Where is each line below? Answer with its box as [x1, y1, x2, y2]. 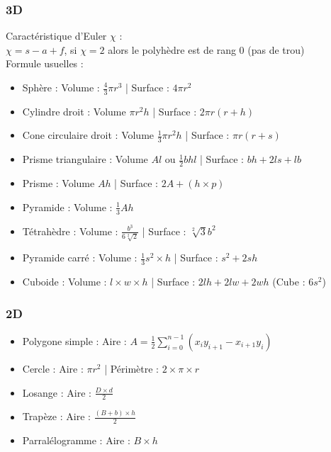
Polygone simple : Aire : [22, 333, 127, 348]
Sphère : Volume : [22, 80, 100, 94]
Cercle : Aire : [22, 361, 84, 375]
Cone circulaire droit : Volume [22, 128, 155, 142]
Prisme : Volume [22, 176, 95, 191]
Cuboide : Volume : [22, 274, 107, 289]
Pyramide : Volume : [22, 199, 113, 214]
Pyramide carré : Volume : [22, 250, 138, 265]
